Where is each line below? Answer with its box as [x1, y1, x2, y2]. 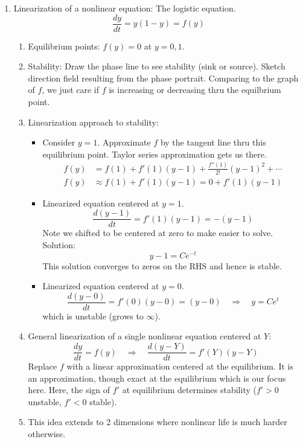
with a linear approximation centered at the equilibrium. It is [66, 360, 293, 373]
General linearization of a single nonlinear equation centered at [28, 330, 261, 342]
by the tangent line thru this [160, 136, 266, 149]
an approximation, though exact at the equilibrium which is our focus [28, 371, 286, 384]
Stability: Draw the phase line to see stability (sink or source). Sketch [28, 60, 285, 72]
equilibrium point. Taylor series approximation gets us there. [42, 147, 267, 160]
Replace [28, 360, 57, 373]
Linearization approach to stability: [28, 115, 159, 128]
